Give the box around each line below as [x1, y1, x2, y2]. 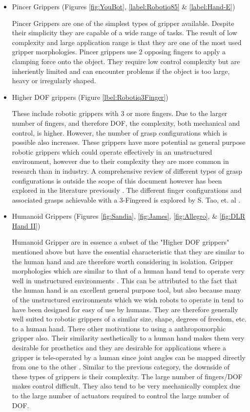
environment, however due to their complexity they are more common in [12, 156, 229, 166]
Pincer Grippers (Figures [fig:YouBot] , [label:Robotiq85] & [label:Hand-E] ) [12, 1, 235, 11]
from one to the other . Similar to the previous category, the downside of [12, 362, 230, 372]
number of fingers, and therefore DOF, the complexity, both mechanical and [12, 117, 240, 128]
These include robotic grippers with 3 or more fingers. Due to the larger [12, 108, 228, 118]
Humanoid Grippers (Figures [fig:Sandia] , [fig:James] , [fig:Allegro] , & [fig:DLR [12, 211, 246, 221]
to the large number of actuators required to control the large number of [12, 390, 229, 400]
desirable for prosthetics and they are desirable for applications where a [12, 343, 226, 352]
